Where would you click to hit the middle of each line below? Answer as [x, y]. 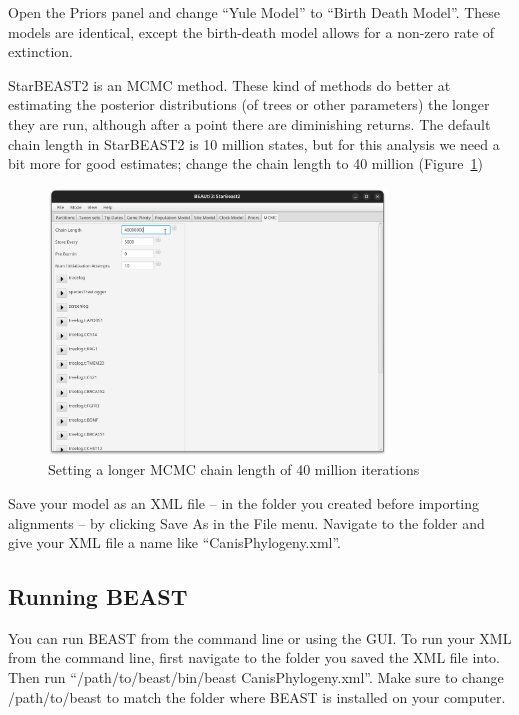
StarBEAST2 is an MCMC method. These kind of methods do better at [229, 84]
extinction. [40, 51]
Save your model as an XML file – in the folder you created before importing [244, 502]
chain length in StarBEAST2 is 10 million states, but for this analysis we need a [254, 143]
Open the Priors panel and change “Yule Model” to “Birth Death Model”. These [254, 12]
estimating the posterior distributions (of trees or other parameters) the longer [249, 104]
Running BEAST [98, 596]
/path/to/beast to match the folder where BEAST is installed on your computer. [257, 696]
